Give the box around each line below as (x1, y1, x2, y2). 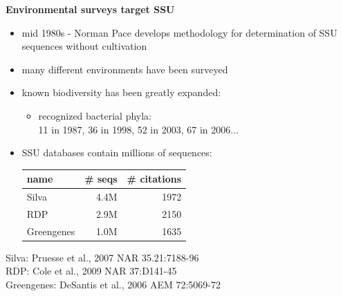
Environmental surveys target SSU (6, 2, 175, 16)
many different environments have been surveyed (21, 62, 228, 76)
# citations (127, 172, 182, 186)
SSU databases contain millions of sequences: (21, 145, 212, 160)
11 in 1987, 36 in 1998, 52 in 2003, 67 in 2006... (38, 122, 239, 136)
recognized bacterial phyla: (38, 108, 152, 122)
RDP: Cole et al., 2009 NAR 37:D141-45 (6, 263, 177, 278)
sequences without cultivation (21, 39, 147, 53)
